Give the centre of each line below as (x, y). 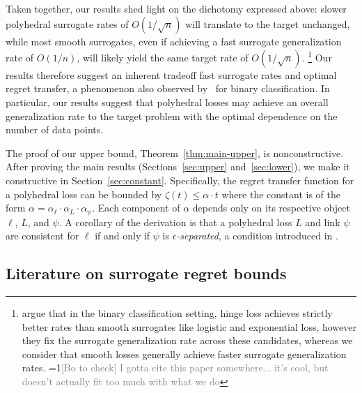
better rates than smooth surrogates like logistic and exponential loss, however (189, 326)
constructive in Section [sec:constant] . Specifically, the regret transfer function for (180, 180)
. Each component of (136, 208)
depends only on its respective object (271, 208)
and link (323, 222)
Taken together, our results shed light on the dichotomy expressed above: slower (176, 8)
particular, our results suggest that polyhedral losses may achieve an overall (167, 102)
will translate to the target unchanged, (268, 23)
